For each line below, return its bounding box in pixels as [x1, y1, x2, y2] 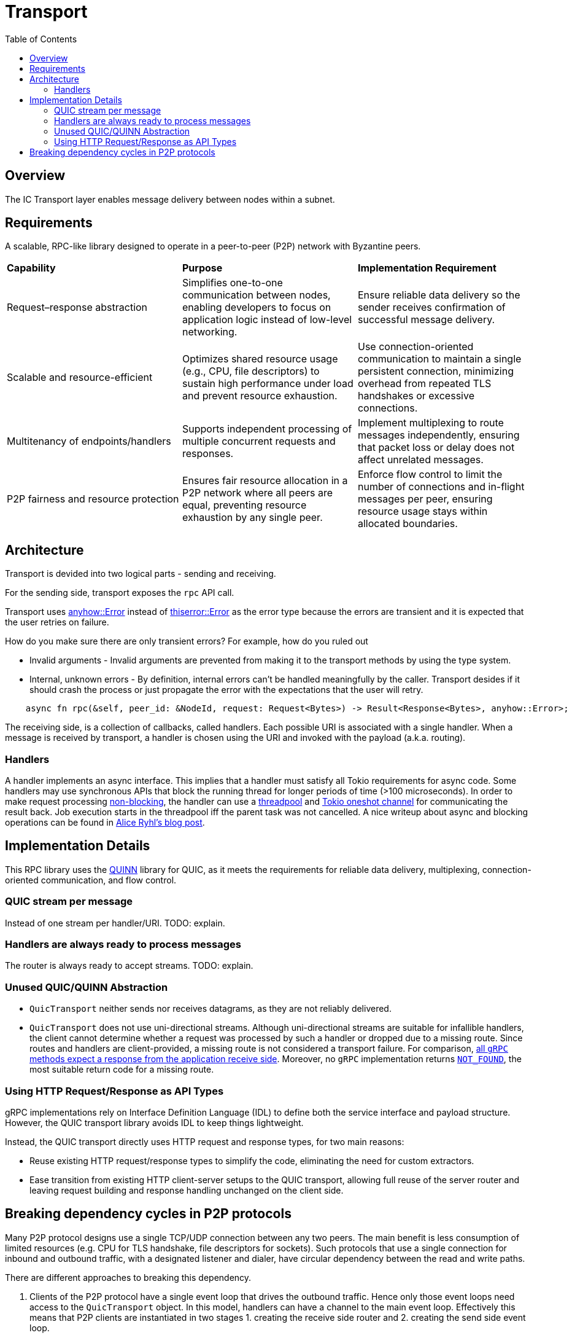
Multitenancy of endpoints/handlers [7, 435, 171, 448]
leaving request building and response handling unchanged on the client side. [29, 1184, 344, 1195]
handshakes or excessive [357, 389, 474, 402]
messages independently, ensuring [357, 429, 520, 442]
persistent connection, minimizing [357, 365, 514, 378]
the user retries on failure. [5, 617, 109, 628]
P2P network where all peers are [182, 487, 333, 499]
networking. [182, 326, 238, 338]
